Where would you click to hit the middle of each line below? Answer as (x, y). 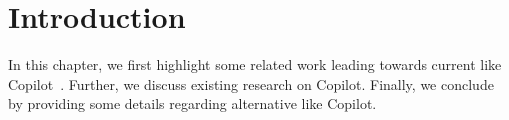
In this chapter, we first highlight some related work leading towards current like (255, 64)
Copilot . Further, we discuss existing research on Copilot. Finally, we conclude (251, 83)
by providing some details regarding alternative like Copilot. (192, 103)
